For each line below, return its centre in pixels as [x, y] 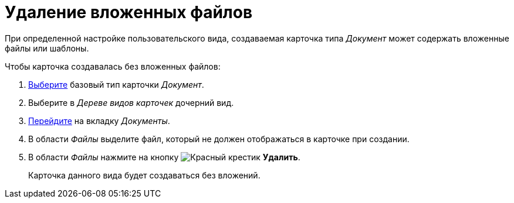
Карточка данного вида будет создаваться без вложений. [144, 175]
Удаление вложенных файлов [129, 12]
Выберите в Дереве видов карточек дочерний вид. [131, 102]
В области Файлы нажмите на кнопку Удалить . [164, 157]
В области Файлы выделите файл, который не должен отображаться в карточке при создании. [219, 139]
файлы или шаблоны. [47, 48]
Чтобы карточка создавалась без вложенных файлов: [113, 66]
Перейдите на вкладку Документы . [99, 121]
